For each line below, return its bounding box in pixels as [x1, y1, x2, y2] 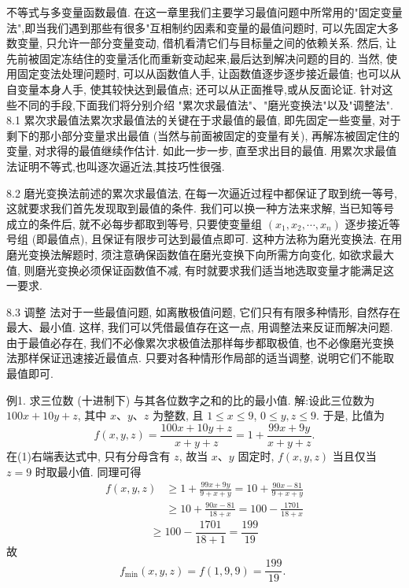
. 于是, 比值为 [316, 407, 385, 423]
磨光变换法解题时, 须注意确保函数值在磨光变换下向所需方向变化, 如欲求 [6, 246, 373, 262]
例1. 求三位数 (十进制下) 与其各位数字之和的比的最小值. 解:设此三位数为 [6, 391, 375, 408]
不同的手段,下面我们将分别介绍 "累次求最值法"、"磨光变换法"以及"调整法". [17, 96, 393, 113]
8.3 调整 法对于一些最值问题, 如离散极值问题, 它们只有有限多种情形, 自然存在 [6, 303, 400, 320]
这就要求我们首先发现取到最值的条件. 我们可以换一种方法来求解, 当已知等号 [6, 200, 395, 216]
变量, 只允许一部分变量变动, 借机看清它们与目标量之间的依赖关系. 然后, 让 [17, 35, 397, 51]
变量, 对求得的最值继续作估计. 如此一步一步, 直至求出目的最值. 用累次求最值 [6, 142, 397, 159]
